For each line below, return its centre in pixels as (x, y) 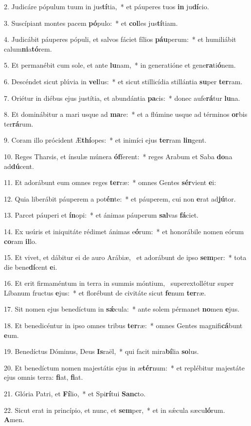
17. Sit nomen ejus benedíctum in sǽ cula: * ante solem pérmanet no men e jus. (122, 309)
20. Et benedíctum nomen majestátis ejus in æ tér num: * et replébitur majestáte (124, 367)
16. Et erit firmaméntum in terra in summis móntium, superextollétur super (119, 283)
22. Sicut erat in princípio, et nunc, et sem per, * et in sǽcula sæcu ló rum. (115, 410)
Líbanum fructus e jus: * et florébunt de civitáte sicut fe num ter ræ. (105, 292)
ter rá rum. (19, 123)
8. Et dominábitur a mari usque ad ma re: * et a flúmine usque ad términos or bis (126, 114)
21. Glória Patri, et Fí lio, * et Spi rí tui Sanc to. (75, 394)
